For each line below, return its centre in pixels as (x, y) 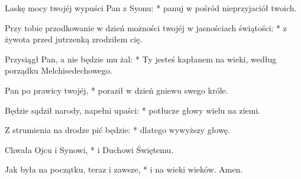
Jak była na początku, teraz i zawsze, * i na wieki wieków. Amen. (124, 169)
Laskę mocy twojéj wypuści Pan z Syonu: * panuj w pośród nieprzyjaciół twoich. (151, 8)
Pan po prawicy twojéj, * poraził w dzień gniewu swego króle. (116, 90)
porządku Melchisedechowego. (59, 70)
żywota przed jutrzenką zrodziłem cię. (74, 39)
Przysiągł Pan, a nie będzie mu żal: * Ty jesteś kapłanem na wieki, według (141, 59)
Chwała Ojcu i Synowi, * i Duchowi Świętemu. (89, 149)
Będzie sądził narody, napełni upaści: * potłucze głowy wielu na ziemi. (133, 110)
